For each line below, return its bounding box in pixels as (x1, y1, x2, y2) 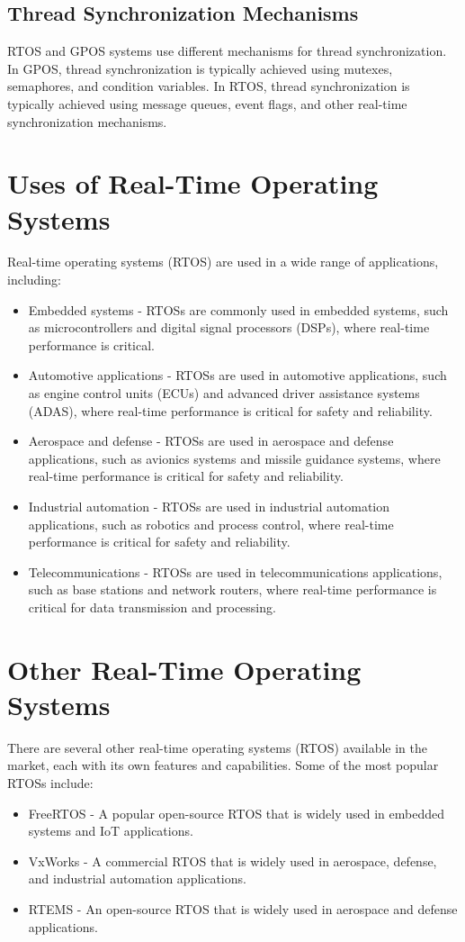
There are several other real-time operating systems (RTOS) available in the (7, 738, 427, 756)
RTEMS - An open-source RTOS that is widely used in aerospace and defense (28, 900, 458, 919)
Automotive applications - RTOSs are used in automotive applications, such (28, 366, 447, 385)
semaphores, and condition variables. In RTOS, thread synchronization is (7, 77, 410, 95)
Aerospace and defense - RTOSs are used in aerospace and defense (28, 431, 394, 450)
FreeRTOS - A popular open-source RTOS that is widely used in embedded (28, 803, 444, 822)
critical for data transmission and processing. (28, 597, 276, 616)
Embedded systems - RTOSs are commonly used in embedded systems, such (28, 300, 449, 319)
